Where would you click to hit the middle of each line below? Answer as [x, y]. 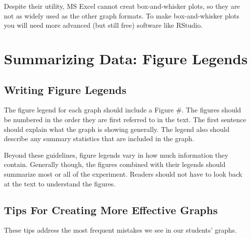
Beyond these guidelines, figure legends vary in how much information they [116, 155]
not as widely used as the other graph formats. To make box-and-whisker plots [122, 15]
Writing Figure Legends [65, 89]
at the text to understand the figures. [60, 183]
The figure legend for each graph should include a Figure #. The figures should [123, 110]
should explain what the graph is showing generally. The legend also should [117, 129]
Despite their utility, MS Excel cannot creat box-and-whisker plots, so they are [122, 6]
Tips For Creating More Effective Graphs [111, 210]
